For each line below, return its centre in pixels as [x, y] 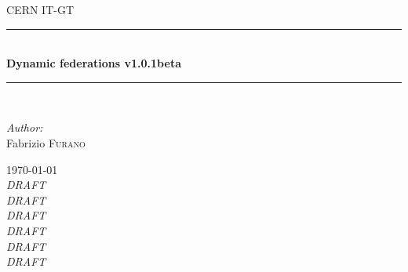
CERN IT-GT [40, 9]
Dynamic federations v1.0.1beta [94, 63]
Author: [25, 127]
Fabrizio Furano [46, 142]
